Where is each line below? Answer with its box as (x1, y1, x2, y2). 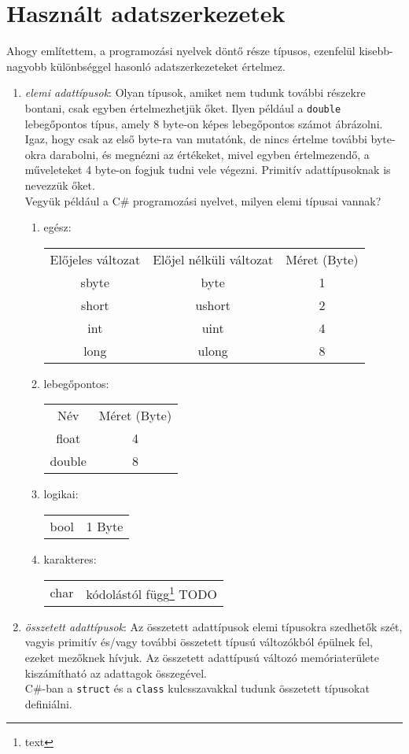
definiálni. (24, 695, 72, 711)
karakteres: (43, 550, 97, 567)
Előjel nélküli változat (153, 249, 274, 268)
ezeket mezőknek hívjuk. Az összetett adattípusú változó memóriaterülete (24, 649, 379, 666)
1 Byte (86, 516, 123, 535)
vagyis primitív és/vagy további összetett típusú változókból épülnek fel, (24, 634, 373, 650)
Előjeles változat (50, 249, 141, 268)
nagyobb (6, 57, 47, 74)
